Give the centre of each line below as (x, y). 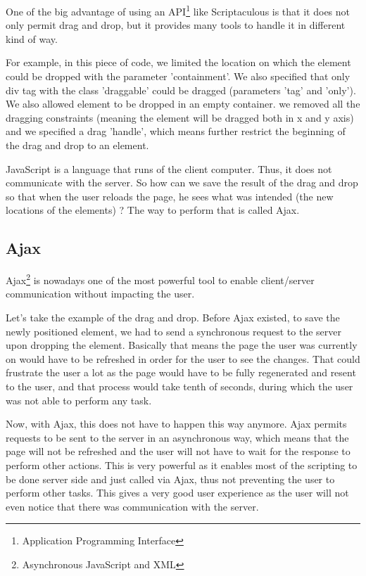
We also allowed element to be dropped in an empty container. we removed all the (183, 104)
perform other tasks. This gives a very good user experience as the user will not (177, 493)
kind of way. (32, 38)
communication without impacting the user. (100, 294)
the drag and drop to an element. (77, 145)
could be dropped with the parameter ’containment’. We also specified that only (178, 76)
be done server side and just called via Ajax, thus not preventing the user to (170, 479)
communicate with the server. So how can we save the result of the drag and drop (182, 183)
